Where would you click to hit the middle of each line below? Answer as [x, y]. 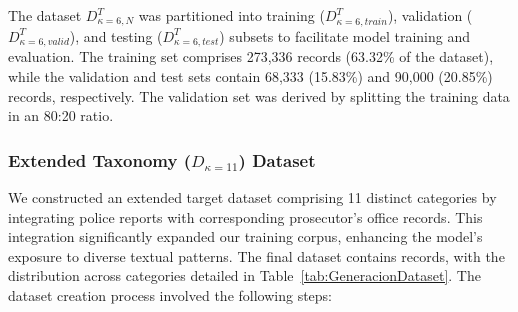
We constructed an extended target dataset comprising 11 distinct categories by [252, 197]
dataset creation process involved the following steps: [170, 295]
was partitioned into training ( [231, 15]
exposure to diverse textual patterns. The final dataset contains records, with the [256, 255]
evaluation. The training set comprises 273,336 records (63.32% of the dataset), [251, 56]
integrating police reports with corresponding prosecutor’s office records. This [245, 216]
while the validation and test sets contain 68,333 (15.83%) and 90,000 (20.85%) [250, 76]
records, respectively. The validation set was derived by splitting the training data [259, 95]
